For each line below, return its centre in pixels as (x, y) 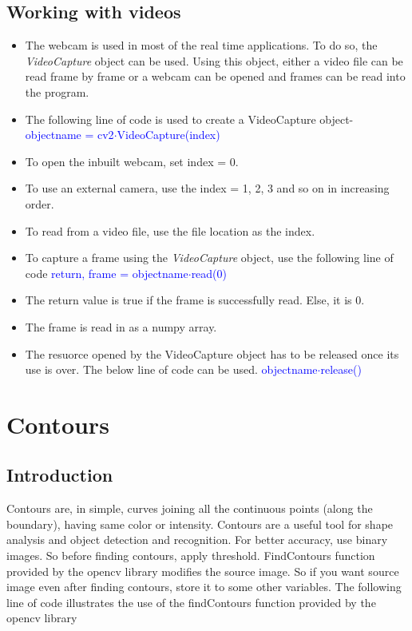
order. (40, 203)
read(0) (209, 273)
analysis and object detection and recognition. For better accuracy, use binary (197, 540)
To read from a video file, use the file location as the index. (170, 230)
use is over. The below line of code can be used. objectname (171, 369)
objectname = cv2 (69, 135)
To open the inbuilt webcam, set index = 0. (132, 161)
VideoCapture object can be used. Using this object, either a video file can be (214, 60)
